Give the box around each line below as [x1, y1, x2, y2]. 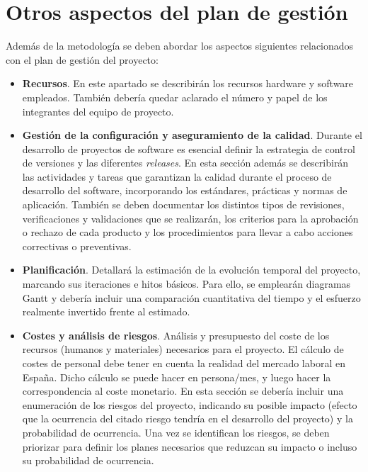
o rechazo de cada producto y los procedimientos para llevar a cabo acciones [22, 225, 353, 240]
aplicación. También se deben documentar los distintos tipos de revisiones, [22, 197, 345, 212]
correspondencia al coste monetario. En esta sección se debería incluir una [22, 383, 344, 398]
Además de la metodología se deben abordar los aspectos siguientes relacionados [6, 38, 354, 53]
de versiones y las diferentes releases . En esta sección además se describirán [22, 155, 349, 170]
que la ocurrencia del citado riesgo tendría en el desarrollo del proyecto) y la [22, 411, 353, 426]
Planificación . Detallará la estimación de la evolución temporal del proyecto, [22, 262, 361, 277]
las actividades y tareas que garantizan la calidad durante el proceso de [22, 169, 332, 184]
